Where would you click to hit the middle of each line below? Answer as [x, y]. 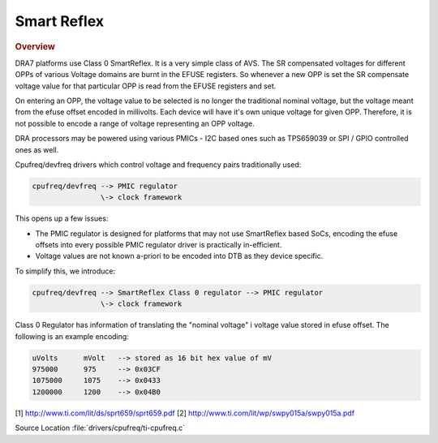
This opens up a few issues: [62, 218]
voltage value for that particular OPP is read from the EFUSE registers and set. [146, 86]
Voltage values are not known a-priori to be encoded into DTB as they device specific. [179, 256]
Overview [35, 46]
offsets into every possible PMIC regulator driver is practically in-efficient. [159, 245]
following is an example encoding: [72, 336]
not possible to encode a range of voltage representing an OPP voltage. [135, 123]
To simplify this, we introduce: [65, 271]
